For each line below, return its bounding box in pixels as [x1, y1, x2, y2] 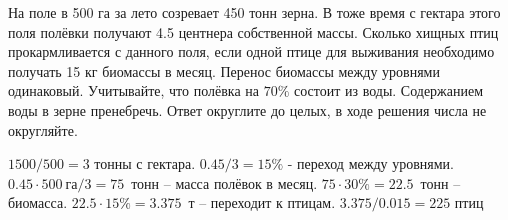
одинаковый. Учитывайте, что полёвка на [8, 80, 259, 101]
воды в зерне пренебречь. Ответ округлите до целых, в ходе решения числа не [8, 99, 487, 120]
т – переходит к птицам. [188, 192, 336, 213]
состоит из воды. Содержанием [293, 80, 484, 101]
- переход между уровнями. [287, 153, 454, 174]
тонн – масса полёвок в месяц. [131, 172, 318, 193]
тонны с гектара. [94, 153, 196, 174]
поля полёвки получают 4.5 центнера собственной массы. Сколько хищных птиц [8, 21, 499, 42]
